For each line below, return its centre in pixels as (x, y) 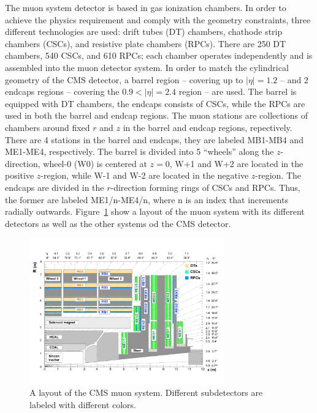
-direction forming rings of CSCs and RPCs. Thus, (205, 187)
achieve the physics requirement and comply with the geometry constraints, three (158, 19)
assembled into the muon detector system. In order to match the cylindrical (147, 67)
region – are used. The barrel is (238, 91)
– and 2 (294, 79)
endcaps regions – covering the (62, 91)
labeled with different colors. (83, 404)
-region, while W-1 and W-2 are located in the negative (145, 175)
